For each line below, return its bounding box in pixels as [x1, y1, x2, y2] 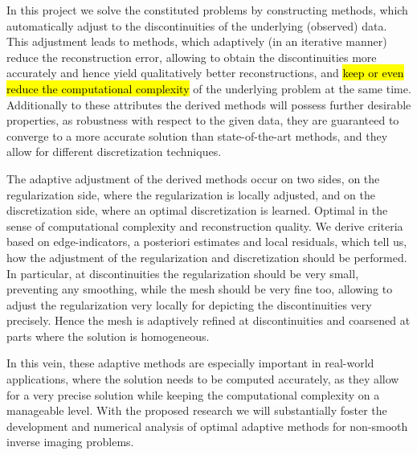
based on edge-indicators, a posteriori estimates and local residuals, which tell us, [6, 233, 407, 250]
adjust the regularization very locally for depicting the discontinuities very [6, 296, 372, 313]
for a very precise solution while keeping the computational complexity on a [6, 386, 380, 403]
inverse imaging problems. [6, 433, 134, 450]
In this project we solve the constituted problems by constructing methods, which [6, 2, 408, 18]
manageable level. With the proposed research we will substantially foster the [6, 402, 387, 419]
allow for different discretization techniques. [6, 143, 222, 160]
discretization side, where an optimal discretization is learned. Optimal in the [6, 202, 388, 219]
